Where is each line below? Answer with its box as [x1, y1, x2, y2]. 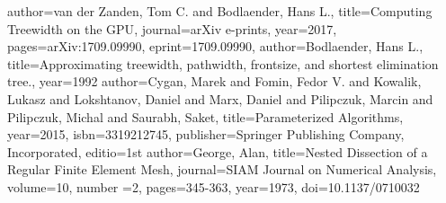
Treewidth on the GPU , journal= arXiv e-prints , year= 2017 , [7, 19, 337, 38]
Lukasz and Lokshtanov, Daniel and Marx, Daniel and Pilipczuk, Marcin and [7, 89, 433, 108]
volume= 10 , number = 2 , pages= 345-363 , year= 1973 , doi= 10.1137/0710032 [7, 177, 420, 196]
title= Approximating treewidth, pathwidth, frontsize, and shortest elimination [7, 54, 439, 73]
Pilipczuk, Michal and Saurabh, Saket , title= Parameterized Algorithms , [7, 107, 404, 126]
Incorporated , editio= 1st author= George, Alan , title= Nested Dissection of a [7, 142, 428, 161]
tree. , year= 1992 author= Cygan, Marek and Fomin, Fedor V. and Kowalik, [7, 72, 422, 91]
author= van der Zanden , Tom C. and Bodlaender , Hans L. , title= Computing [7, 2, 433, 20]
